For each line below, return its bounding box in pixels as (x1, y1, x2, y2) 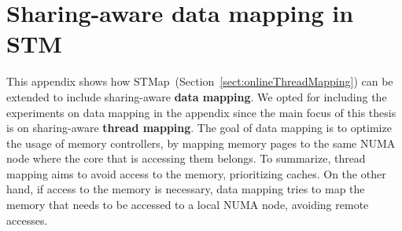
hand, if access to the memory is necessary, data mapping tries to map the (6, 181, 365, 197)
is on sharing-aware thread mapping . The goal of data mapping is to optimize (6, 119, 392, 136)
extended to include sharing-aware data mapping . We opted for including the (6, 88, 387, 104)
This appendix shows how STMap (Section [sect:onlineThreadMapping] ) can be (6, 73, 393, 90)
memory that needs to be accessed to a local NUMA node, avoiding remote (6, 196, 369, 213)
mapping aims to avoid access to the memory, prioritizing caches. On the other (6, 165, 386, 181)
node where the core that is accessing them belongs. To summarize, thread (6, 150, 366, 167)
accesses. (6, 211, 48, 228)
